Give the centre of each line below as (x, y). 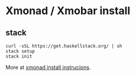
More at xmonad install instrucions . (48, 67)
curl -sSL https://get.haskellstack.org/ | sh (64, 46)
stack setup (20, 51)
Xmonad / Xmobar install (68, 11)
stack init (19, 57)
